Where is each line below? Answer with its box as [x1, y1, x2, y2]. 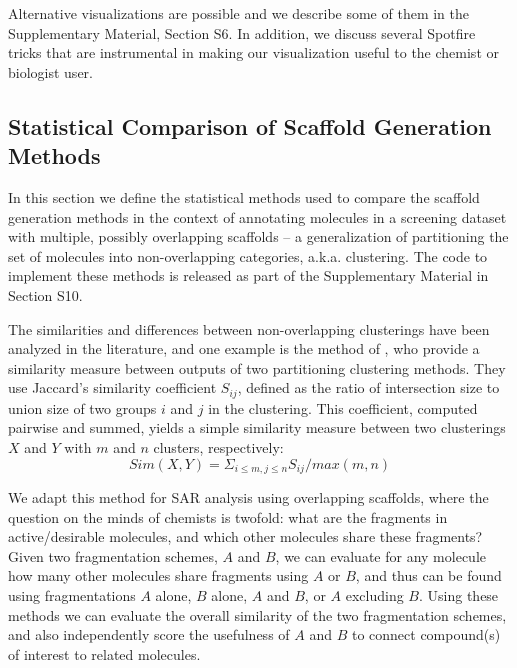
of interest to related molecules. [8, 643, 201, 664]
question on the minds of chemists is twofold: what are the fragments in [8, 506, 448, 527]
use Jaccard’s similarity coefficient [8, 377, 217, 398]
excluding [345, 584, 404, 605]
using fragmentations [8, 584, 136, 605]
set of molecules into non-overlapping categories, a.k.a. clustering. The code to [8, 245, 488, 266]
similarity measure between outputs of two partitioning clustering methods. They [8, 357, 506, 378]
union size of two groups [8, 397, 157, 418]
